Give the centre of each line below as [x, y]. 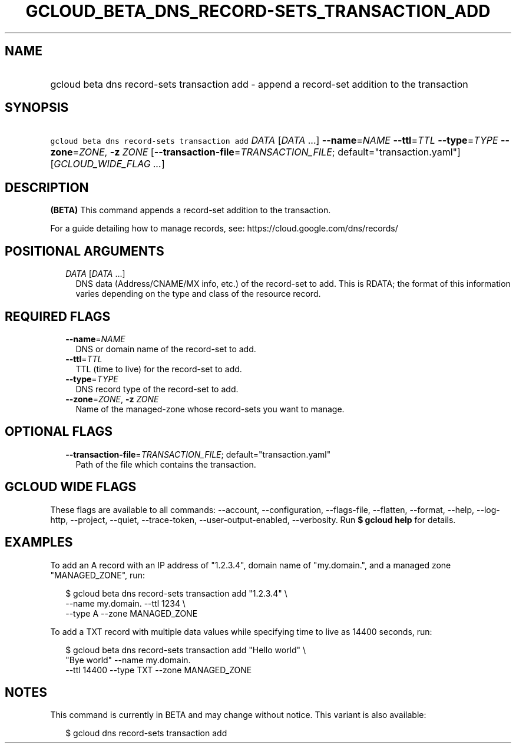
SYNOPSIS [37, 108]
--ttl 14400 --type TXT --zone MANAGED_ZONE [159, 670]
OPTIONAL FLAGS [59, 432]
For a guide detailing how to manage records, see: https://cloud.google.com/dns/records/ [224, 229]
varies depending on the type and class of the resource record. [198, 294]
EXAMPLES [39, 542]
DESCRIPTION [47, 187]
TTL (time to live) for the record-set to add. [159, 369]
